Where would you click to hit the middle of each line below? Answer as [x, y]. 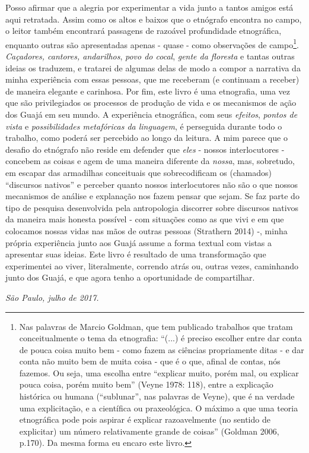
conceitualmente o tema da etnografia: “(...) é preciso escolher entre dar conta [161, 338]
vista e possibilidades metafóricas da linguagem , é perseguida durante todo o [144, 126]
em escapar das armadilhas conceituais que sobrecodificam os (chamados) [138, 172]
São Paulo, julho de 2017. [52, 297]
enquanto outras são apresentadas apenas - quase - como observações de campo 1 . [152, 43]
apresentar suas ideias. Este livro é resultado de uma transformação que [136, 254]
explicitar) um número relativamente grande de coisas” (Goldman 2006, [149, 431]
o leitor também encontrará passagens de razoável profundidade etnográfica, [144, 31]
